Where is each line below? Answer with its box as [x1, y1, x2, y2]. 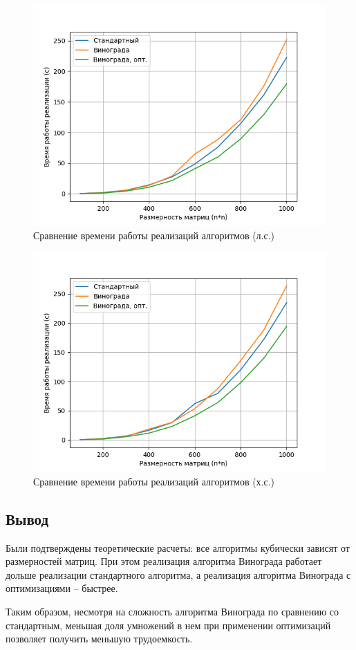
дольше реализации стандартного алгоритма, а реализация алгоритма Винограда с [6, 567, 351, 582]
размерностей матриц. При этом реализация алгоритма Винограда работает [6, 554, 322, 568]
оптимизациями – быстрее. [6, 581, 118, 595]
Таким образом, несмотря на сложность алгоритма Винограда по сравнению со [6, 604, 339, 618]
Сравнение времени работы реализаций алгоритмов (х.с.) [33, 474, 275, 488]
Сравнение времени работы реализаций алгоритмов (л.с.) [33, 228, 275, 242]
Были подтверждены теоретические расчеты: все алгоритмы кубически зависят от [6, 540, 350, 555]
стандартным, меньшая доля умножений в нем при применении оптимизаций [6, 617, 331, 632]
